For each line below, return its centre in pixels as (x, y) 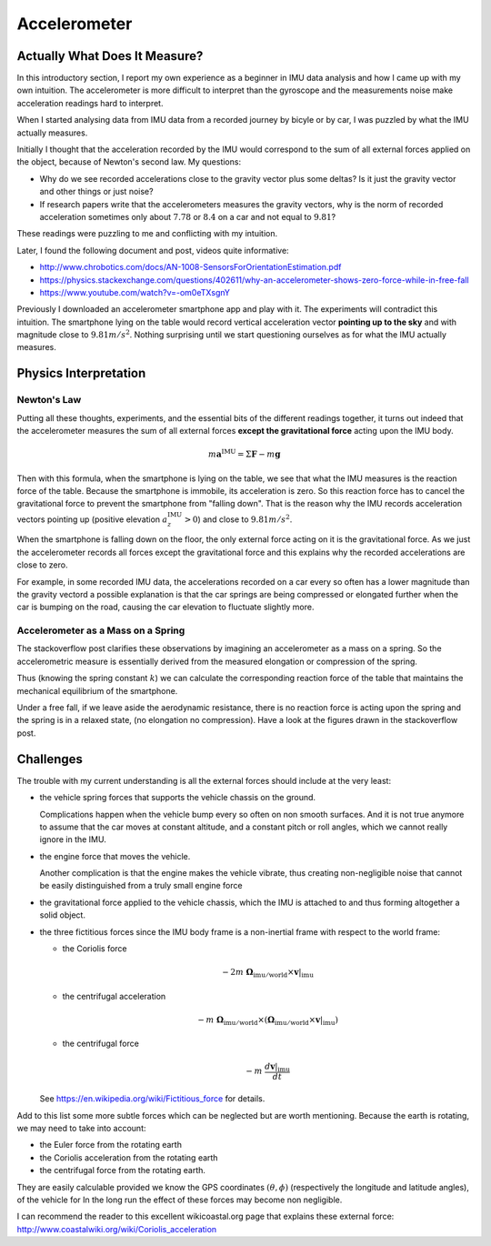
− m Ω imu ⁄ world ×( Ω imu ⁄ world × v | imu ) (267, 1020)
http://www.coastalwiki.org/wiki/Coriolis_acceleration (117, 1229)
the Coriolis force (95, 949)
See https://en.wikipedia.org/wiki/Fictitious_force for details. (152, 1099)
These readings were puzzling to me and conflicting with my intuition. (147, 234)
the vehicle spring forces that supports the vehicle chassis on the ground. (178, 798)
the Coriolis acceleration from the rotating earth (129, 1157)
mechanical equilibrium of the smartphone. (97, 690)
